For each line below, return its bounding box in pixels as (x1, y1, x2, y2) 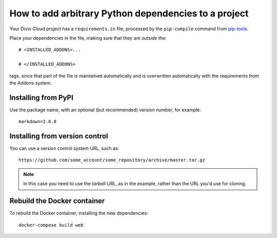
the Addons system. (9, 80, 52, 86)
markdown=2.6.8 (18, 118, 57, 125)
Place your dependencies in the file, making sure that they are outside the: (9, 35, 167, 41)
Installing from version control (9, 132, 108, 141)
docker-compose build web (18, 222, 84, 228)
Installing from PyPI (9, 93, 74, 102)
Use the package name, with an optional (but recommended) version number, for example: (9, 107, 201, 113)
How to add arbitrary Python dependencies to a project (9, 8, 249, 19)
